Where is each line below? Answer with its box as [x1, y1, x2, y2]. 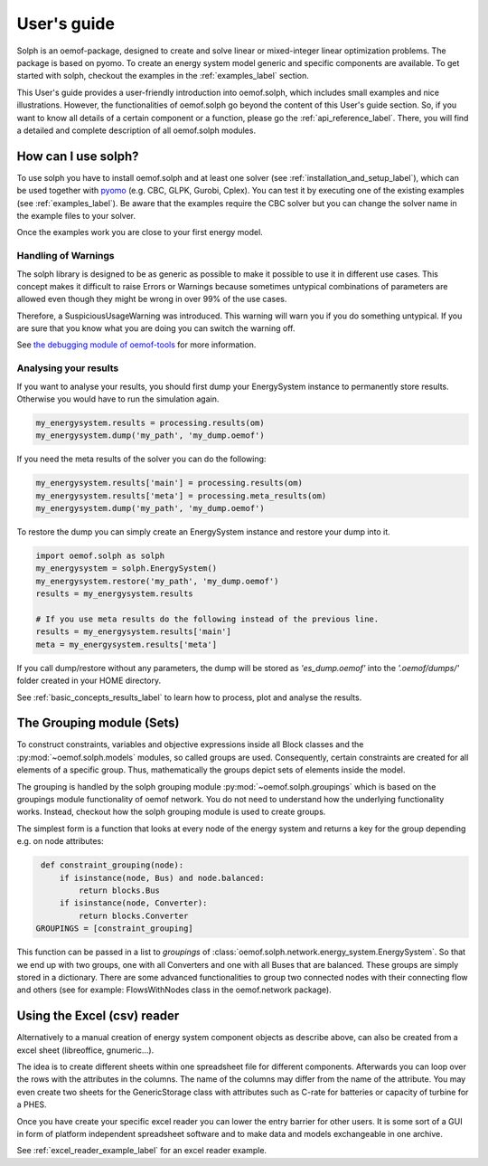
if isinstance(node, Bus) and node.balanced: [59, 873, 266, 883]
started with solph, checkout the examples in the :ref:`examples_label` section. [16, 71, 309, 81]
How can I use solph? [16, 148, 139, 164]
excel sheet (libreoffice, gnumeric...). [16, 1045, 155, 1056]
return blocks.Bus [78, 885, 160, 896]
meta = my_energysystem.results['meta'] [35, 639, 217, 649]
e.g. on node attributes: [16, 836, 104, 847]
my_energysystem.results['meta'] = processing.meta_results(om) [35, 490, 327, 501]
